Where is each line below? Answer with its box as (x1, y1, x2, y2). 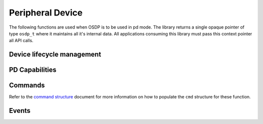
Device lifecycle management (9, 50, 101, 59)
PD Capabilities (9, 66, 57, 74)
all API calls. (9, 38, 34, 44)
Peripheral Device (9, 7, 83, 18)
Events (9, 107, 31, 115)
